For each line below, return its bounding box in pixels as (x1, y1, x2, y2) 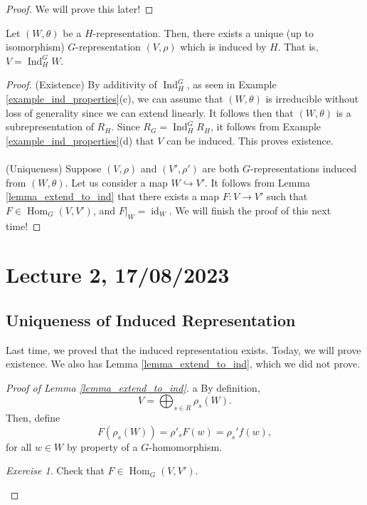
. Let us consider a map (65, 175, 168, 189)
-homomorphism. (149, 439, 223, 454)
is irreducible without (265, 90, 359, 105)
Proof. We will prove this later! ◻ (6, 1, 154, 16)
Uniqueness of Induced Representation (6, 308, 296, 330)
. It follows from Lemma (204, 175, 311, 189)
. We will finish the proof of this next (169, 202, 331, 217)
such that (267, 189, 308, 204)
